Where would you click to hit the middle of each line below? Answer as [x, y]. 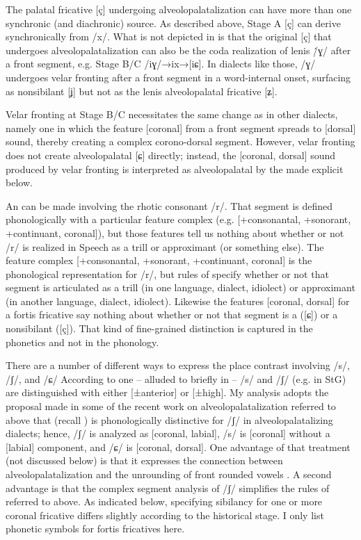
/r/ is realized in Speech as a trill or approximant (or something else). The [165, 246]
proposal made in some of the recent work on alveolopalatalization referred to [171, 406]
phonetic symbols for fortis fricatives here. [95, 529]
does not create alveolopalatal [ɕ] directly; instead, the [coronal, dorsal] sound [171, 155]
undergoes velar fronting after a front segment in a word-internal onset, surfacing [178, 77]
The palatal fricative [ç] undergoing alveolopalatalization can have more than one [179, 9]
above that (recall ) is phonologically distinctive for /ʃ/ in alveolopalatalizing [169, 419]
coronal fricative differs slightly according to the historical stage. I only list [165, 515]
